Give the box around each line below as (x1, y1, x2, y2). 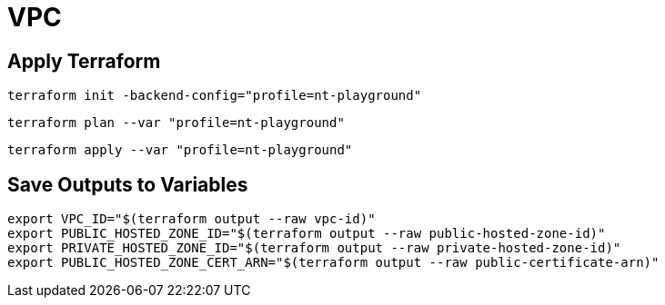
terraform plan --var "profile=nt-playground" (7, 115, 345, 131)
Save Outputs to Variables (7, 172, 248, 196)
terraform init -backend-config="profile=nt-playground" (7, 88, 422, 103)
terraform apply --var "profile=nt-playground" (7, 143, 353, 158)
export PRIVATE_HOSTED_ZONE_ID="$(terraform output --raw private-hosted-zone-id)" (7, 241, 621, 256)
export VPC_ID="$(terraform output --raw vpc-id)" (7, 212, 376, 227)
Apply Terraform (7, 49, 161, 73)
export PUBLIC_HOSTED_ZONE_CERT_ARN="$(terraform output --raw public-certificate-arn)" (7, 255, 660, 271)
